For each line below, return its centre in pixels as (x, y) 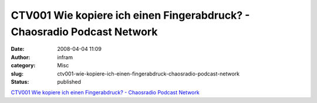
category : (23, 66)
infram (65, 57)
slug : (17, 74)
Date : (18, 49)
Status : (20, 81)
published (69, 81)
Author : (21, 57)
